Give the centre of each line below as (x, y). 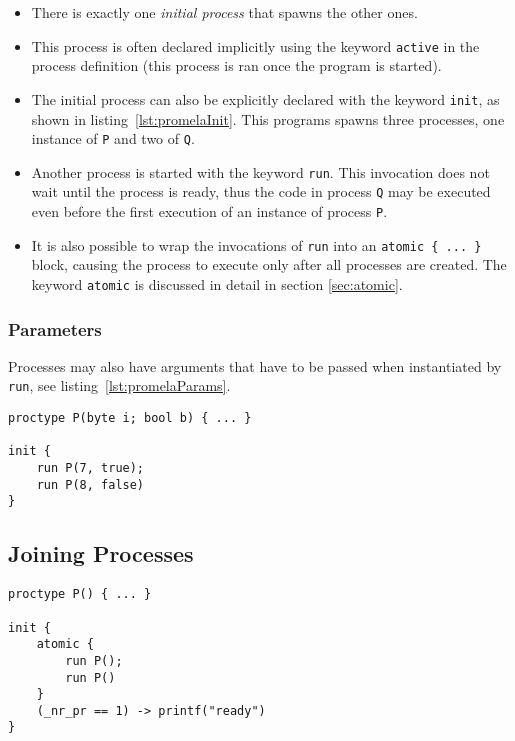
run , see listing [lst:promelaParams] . (119, 385)
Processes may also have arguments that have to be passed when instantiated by (255, 365)
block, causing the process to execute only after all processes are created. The (269, 264)
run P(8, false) (90, 484)
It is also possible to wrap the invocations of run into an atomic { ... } (256, 244)
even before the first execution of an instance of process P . (209, 211)
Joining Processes (101, 553)
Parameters (55, 328)
